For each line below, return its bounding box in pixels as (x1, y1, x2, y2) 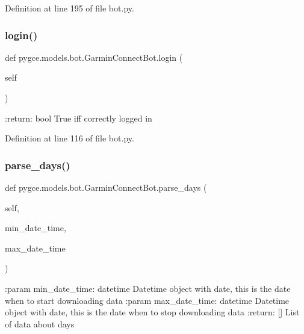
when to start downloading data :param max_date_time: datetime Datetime (5, 294, 290, 306)
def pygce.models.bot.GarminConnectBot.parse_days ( (5, 181, 207, 193)
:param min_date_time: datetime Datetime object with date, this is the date (5, 282, 291, 294)
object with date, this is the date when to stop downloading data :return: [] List (5, 306, 300, 318)
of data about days (5, 317, 75, 330)
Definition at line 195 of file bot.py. (5, 2, 134, 14)
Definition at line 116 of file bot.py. (5, 132, 134, 144)
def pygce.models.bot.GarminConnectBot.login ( (5, 51, 183, 63)
